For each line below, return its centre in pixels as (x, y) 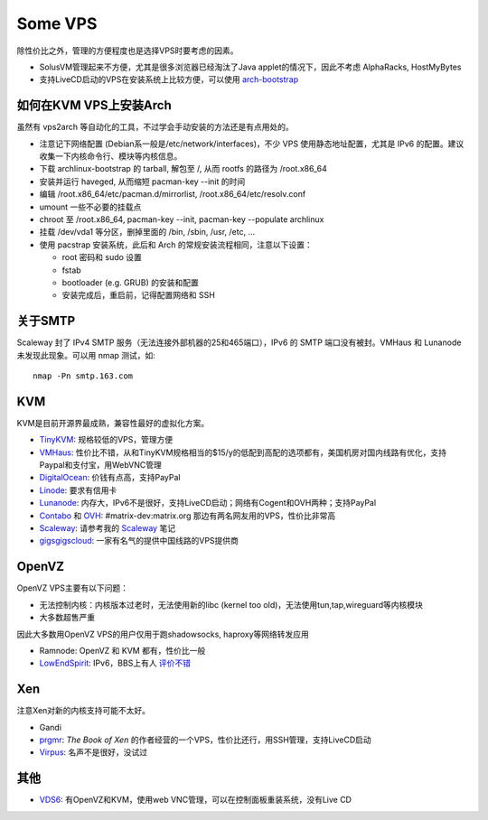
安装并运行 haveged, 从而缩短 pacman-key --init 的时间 (142, 182)
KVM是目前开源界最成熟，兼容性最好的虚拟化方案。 (113, 423)
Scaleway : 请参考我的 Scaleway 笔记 (108, 528)
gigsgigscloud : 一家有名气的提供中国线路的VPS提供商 (139, 541)
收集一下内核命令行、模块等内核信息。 (111, 156)
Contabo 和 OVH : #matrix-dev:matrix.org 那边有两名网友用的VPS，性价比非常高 (188, 516)
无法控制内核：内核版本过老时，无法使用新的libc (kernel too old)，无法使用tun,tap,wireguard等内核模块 (231, 604)
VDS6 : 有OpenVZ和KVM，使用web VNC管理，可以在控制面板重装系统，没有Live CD (196, 800)
